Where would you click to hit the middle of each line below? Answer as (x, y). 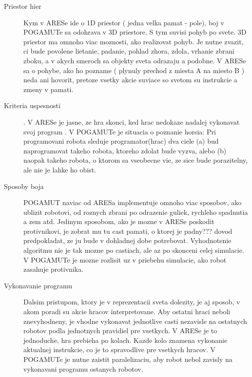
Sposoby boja (24, 186)
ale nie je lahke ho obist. (60, 169)
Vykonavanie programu (38, 285)
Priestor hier (23, 6)
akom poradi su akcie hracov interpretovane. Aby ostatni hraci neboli (127, 311)
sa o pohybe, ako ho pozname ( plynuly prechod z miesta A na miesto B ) (134, 70)
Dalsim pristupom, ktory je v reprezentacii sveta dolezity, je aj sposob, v (132, 302)
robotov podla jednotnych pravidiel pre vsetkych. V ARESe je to (120, 330)
